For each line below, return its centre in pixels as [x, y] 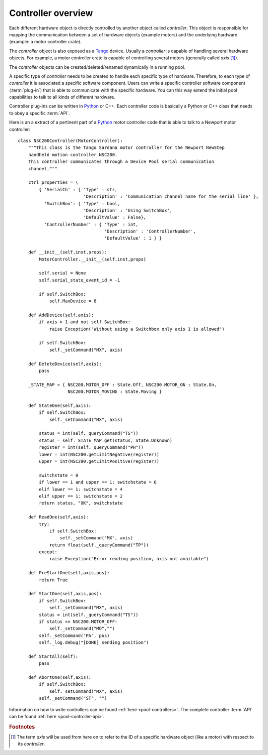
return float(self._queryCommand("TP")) [99, 545]
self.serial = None [63, 273]
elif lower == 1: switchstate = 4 [81, 489]
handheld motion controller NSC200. [73, 155]
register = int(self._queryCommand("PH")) [91, 447]
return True [53, 580]
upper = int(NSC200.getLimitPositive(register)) [99, 461]
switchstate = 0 [59, 475]
